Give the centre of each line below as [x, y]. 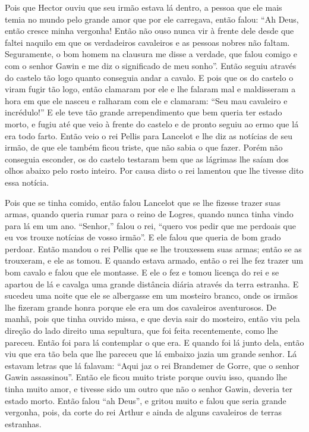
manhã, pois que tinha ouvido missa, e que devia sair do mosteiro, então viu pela [152, 319]
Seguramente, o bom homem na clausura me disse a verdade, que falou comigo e [151, 54]
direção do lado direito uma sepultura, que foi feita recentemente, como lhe [141, 331]
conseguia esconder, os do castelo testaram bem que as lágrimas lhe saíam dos [147, 159]
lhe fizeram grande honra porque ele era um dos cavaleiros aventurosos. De [141, 307]
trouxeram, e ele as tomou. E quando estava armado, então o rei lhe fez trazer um [154, 260]
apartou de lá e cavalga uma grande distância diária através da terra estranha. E [152, 284]
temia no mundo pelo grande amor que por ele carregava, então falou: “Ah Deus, [152, 19]
